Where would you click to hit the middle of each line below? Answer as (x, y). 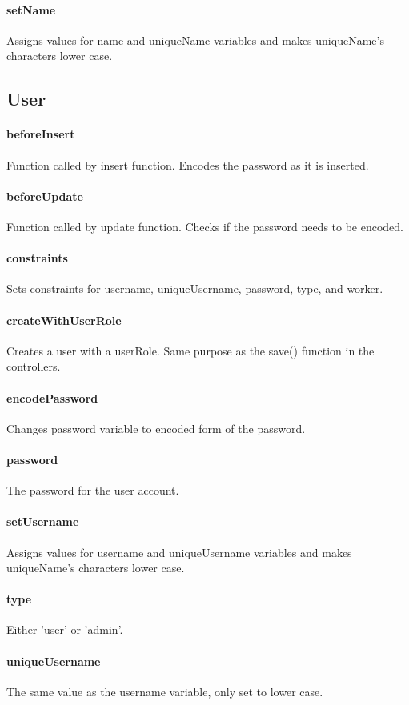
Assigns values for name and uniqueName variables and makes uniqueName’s (195, 40)
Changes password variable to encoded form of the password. (156, 428)
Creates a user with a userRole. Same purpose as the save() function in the (190, 350)
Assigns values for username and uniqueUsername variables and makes (179, 552)
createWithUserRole (64, 320)
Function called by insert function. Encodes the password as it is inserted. (188, 164)
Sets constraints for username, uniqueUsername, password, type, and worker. (195, 288)
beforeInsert (41, 134)
